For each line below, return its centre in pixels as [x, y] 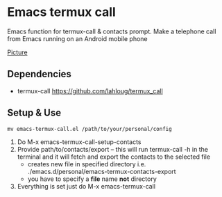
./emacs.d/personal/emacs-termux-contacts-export [102, 171]
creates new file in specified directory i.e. [87, 164]
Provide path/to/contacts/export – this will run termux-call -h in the [112, 149]
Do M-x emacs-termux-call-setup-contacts [79, 142]
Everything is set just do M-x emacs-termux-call [86, 186]
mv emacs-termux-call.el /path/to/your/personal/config [89, 129]
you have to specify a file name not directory [92, 179]
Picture [17, 52]
